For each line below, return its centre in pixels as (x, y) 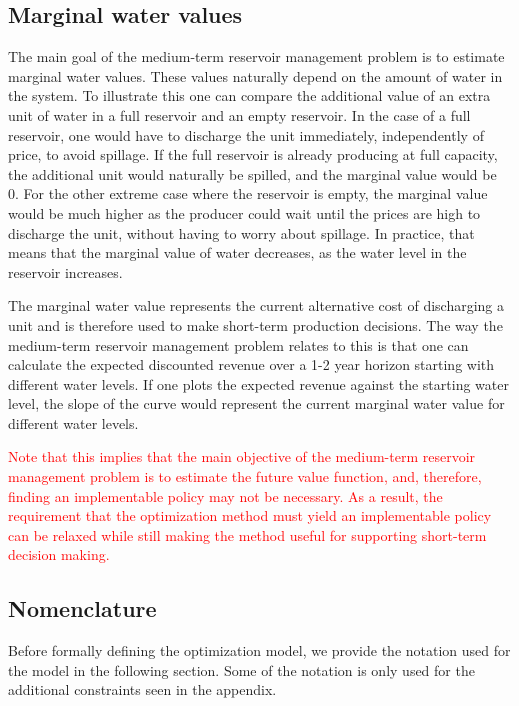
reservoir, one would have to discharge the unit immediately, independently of (246, 134)
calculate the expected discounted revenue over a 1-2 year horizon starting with (251, 364)
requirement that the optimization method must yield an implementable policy (250, 515)
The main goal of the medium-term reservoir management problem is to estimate (256, 56)
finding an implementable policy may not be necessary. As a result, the (225, 495)
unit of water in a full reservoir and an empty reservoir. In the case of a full (239, 114)
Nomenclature (82, 608)
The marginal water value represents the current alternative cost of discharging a (256, 305)
